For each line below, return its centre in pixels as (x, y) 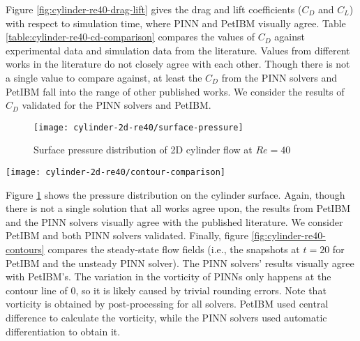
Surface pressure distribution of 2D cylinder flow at (143, 150)
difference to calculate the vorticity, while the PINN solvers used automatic (166, 317)
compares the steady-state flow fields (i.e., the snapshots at (174, 249)
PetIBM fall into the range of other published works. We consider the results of (175, 91)
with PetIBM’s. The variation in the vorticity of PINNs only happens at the (168, 276)
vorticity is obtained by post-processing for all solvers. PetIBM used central (167, 304)
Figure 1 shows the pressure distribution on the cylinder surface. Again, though (175, 194)
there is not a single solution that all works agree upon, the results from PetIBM (178, 208)
